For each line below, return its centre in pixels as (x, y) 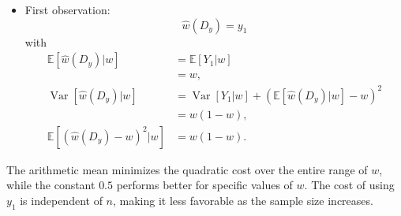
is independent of (61, 201)
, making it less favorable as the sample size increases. (243, 201)
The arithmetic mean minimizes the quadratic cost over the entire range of (187, 169)
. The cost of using (349, 185)
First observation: (67, 9)
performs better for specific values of (204, 185)
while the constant (51, 185)
